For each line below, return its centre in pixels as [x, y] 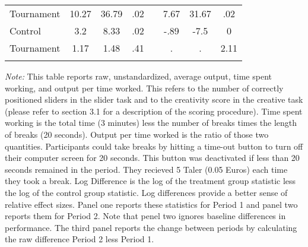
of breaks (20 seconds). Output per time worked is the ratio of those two [137, 134]
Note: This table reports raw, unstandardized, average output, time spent [138, 76]
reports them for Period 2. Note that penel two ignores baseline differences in [145, 216]
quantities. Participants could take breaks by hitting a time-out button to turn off [154, 146]
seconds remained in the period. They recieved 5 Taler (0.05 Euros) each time [146, 169]
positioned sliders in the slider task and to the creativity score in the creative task [154, 99]
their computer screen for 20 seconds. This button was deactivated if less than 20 [152, 158]
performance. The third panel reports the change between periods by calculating [151, 227]
